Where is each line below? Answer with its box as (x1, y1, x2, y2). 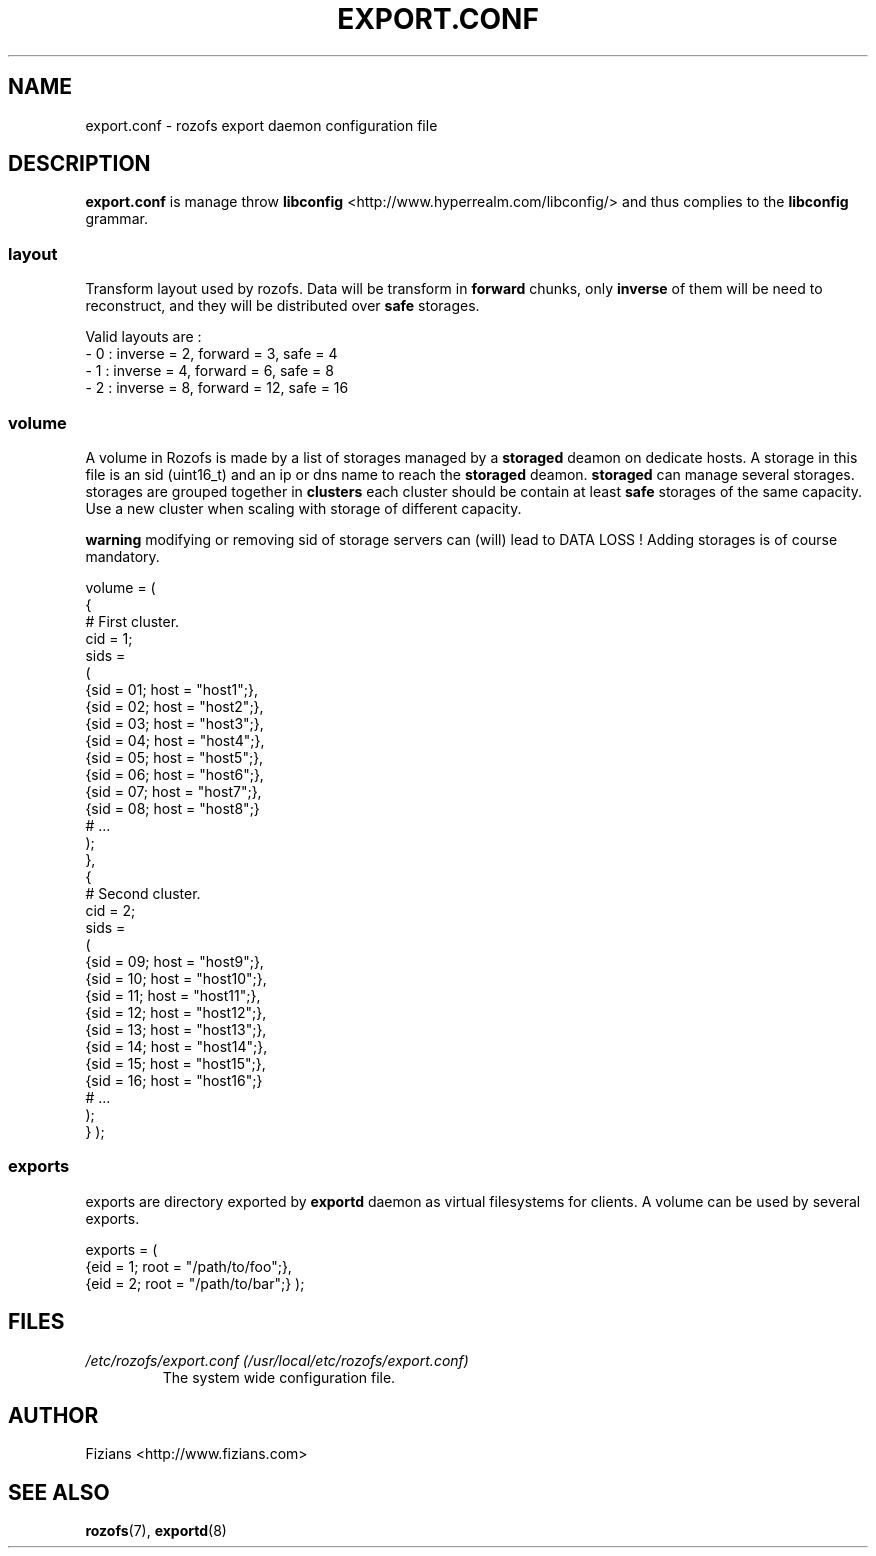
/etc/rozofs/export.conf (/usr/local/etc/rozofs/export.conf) (85, 1351, 469, 1369)
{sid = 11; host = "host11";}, (85, 986, 261, 1004)
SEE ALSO (8, 1479, 110, 1505)
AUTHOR (8, 1402, 99, 1428)
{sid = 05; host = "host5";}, (85, 748, 264, 766)
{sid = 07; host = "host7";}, (85, 782, 262, 800)
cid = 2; (85, 901, 136, 919)
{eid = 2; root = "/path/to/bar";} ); (85, 1274, 305, 1292)
